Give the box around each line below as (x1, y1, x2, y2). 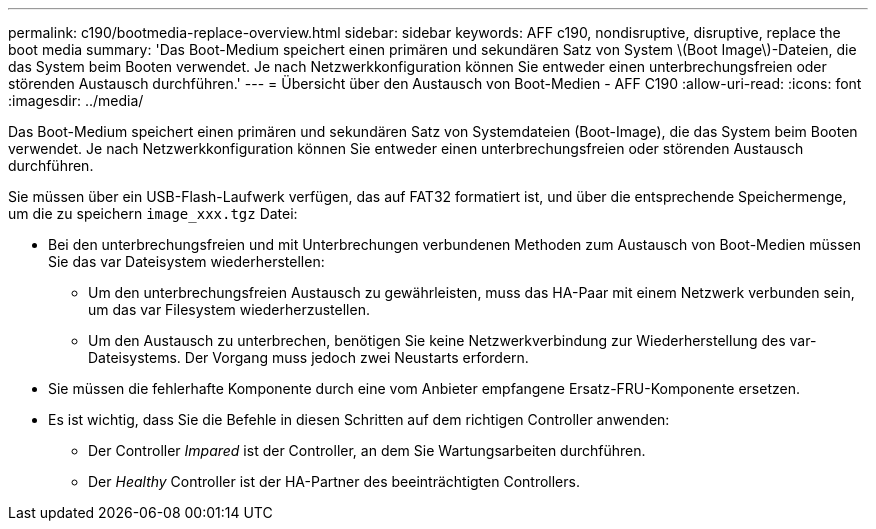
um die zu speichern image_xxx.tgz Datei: (8, 205, 298, 222)
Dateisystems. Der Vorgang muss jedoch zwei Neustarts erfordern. (88, 349, 529, 366)
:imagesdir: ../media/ (8, 92, 144, 109)
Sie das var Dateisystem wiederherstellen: (48, 253, 325, 270)
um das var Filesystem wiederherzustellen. (88, 301, 370, 318)
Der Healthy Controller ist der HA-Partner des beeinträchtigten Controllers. (88, 473, 580, 490)
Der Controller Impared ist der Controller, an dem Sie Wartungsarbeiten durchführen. (88, 442, 646, 459)
